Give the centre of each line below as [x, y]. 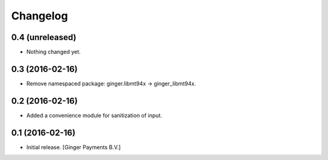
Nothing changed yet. [54, 52]
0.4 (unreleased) [44, 37]
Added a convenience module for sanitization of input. [94, 115]
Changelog [39, 16]
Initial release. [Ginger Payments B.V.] [73, 147]
